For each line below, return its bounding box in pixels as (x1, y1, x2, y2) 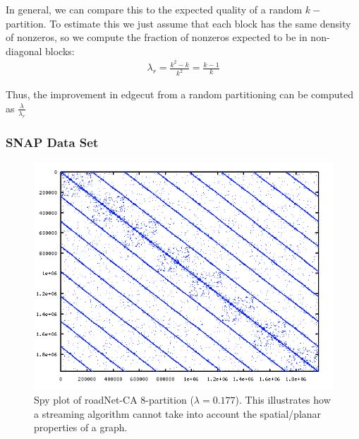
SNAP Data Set (6, 133, 99, 151)
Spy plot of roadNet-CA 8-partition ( (34, 392, 194, 407)
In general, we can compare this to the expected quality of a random (6, 2, 303, 16)
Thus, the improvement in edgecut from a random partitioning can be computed (6, 87, 353, 102)
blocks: (45, 43, 75, 58)
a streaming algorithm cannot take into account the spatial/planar (34, 406, 322, 421)
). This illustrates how (235, 392, 331, 407)
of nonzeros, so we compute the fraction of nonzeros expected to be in (6, 30, 308, 45)
